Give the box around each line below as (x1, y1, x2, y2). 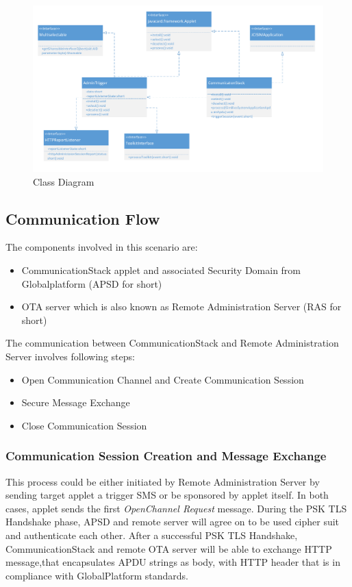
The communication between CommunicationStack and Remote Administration (5, 336, 339, 350)
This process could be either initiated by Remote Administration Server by (5, 474, 320, 488)
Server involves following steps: (5, 349, 135, 363)
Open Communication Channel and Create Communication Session (21, 372, 304, 386)
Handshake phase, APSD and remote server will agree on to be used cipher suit (5, 514, 340, 529)
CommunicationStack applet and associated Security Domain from (21, 263, 301, 277)
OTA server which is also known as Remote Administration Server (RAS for (21, 299, 342, 314)
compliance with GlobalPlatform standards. (5, 568, 188, 582)
